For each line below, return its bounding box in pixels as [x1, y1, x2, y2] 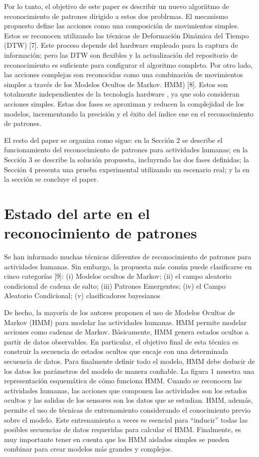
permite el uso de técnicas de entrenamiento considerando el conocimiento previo [4, 404, 251, 415]
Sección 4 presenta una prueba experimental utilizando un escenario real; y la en [4, 164, 250, 174]
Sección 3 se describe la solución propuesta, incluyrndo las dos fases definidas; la [4, 154, 249, 164]
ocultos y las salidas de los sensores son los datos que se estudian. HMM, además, [4, 395, 253, 405]
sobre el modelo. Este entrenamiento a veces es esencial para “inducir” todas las [4, 414, 248, 425]
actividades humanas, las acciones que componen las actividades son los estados [4, 385, 247, 395]
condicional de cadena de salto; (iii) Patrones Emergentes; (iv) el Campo [4, 280, 226, 291]
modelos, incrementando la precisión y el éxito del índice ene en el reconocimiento [4, 108, 254, 118]
